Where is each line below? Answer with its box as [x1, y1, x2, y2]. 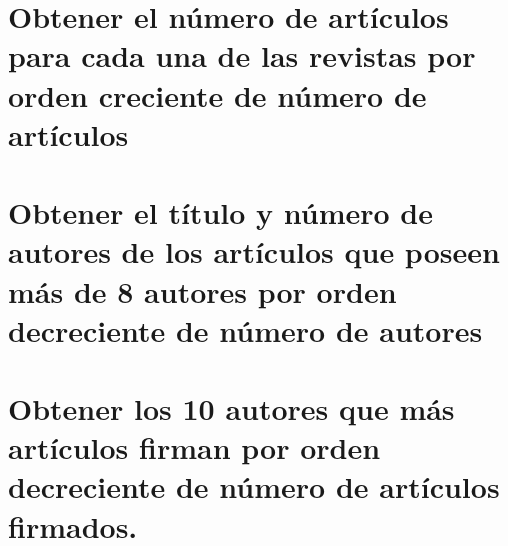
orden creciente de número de [8, 74, 427, 115]
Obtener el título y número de [8, 192, 433, 233]
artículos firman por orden [8, 427, 381, 468]
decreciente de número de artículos [8, 466, 500, 507]
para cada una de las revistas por [8, 35, 476, 76]
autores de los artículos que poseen [8, 231, 500, 272]
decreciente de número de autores [8, 309, 483, 350]
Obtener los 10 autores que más [8, 388, 455, 429]
